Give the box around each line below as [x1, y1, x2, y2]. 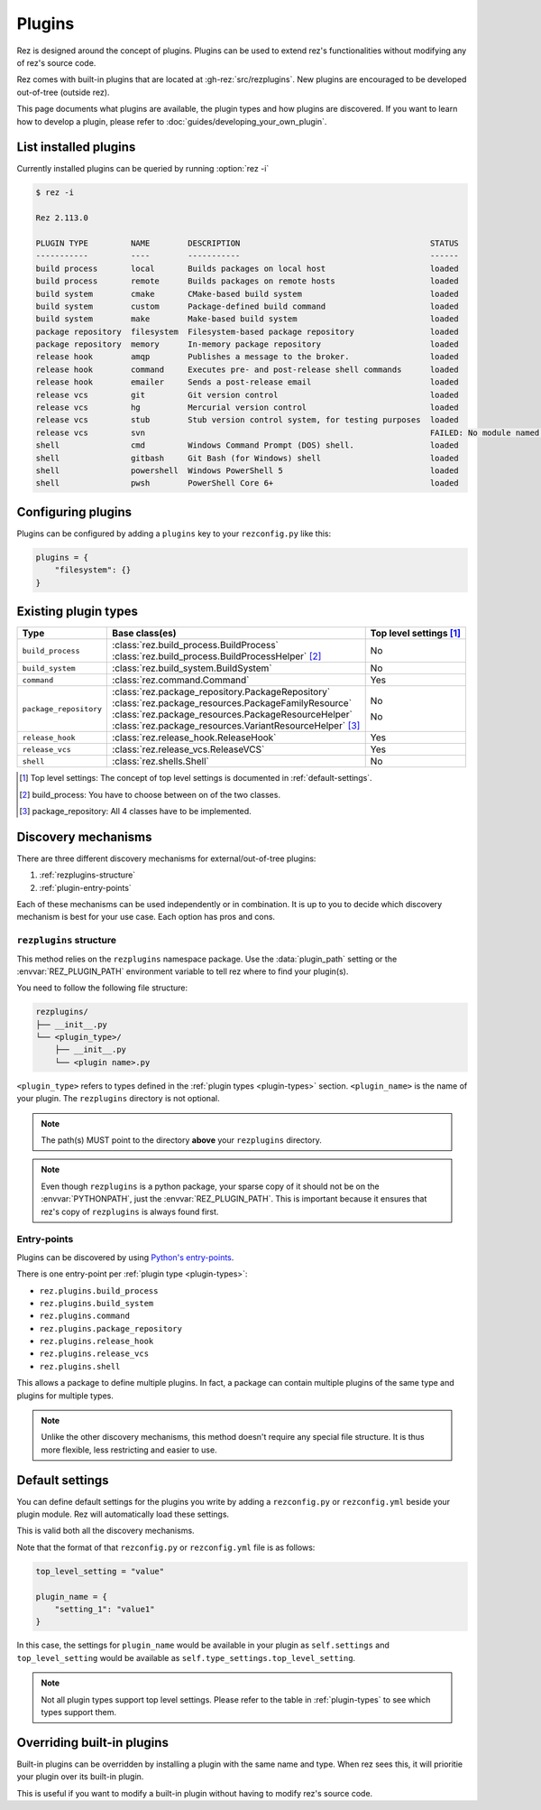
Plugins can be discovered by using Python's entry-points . [16, 1251, 234, 1263]
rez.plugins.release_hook [39, 1336, 154, 1347]
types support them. [41, 1706, 117, 1717]
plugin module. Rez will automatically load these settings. [16, 1508, 230, 1520]
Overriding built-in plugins [16, 1734, 169, 1750]
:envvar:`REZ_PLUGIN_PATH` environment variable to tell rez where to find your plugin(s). [16, 966, 349, 977]
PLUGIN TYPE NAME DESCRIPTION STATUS [35, 237, 459, 248]
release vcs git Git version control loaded [35, 389, 459, 400]
